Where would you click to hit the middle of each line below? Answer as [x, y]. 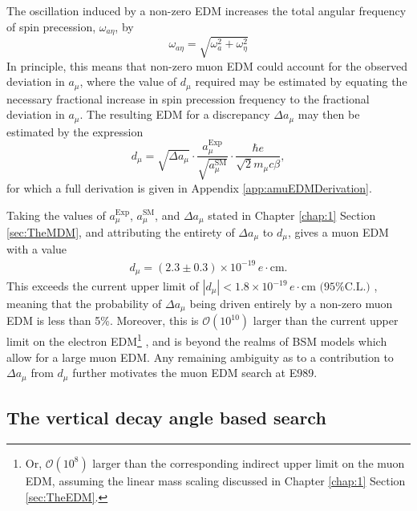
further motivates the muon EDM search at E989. [195, 373]
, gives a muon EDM [338, 231]
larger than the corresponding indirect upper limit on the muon [249, 462]
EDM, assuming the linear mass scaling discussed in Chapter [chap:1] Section [215, 480]
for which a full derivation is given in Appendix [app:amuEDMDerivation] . [189, 187]
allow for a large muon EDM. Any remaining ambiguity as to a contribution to [200, 357]
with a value [37, 249]
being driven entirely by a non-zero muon [291, 304]
